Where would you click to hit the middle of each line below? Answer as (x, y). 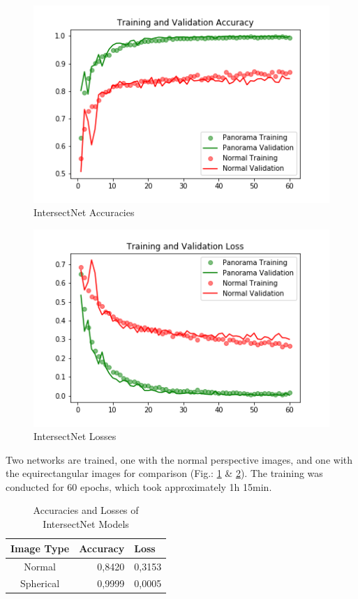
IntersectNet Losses (75, 436)
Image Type (40, 548)
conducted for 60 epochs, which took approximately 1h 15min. (139, 486)
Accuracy (102, 548)
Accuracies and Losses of (86, 510)
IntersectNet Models (86, 524)
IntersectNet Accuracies (84, 212)
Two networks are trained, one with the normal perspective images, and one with (179, 459)
